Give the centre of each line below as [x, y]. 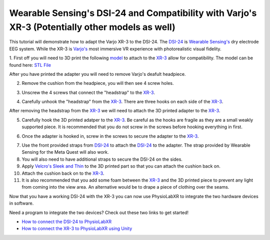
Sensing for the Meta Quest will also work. [65, 152]
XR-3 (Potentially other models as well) [92, 27]
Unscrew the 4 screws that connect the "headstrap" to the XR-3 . [88, 92]
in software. [21, 203]
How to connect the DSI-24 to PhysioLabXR [67, 222]
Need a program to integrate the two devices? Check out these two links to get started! [99, 213]
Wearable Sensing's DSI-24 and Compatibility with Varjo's [133, 13]
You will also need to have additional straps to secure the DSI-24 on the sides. [102, 159]
